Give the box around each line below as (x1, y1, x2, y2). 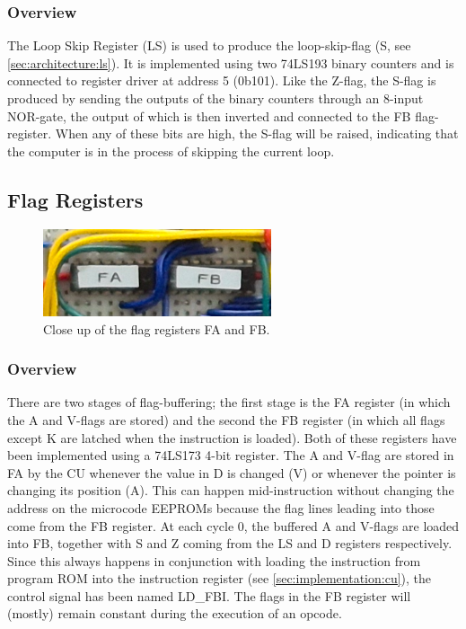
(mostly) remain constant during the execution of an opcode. (7, 604, 342, 623)
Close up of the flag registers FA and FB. (43, 319, 270, 338)
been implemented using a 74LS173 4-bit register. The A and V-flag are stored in (7, 446, 454, 465)
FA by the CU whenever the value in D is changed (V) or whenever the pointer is (7, 463, 456, 482)
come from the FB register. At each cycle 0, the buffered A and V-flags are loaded (7, 516, 460, 535)
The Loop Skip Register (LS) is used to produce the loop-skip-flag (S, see (7, 36, 411, 55)
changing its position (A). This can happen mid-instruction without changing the (7, 481, 454, 500)
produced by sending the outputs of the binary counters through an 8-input (7, 89, 424, 107)
